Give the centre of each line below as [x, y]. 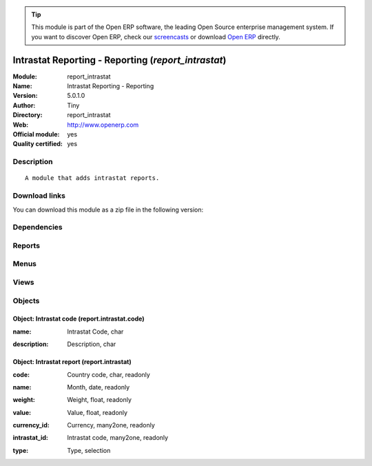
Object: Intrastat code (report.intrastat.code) [79, 319]
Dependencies [38, 227]
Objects [26, 301]
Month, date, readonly [99, 387]
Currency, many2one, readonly [111, 425]
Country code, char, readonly [109, 374]
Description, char [92, 344]
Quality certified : [38, 144]
